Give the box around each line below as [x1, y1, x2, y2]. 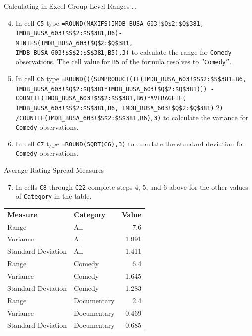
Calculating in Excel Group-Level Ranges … [4, 1, 137, 11]
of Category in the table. [15, 191, 92, 201]
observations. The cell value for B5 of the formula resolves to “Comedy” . [15, 56, 232, 67]
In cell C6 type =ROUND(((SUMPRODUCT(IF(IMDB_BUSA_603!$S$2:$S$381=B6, [15, 73, 246, 83]
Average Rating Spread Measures [4, 165, 104, 175]
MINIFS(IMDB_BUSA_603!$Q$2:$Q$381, [15, 39, 133, 47]
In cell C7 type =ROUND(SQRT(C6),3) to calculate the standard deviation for [15, 138, 245, 148]
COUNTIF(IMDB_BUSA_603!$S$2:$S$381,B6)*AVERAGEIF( [15, 95, 186, 102]
